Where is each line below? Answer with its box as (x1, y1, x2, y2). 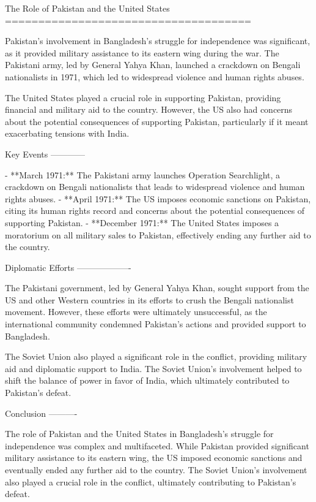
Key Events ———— (5, 147, 85, 160)
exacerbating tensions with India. (5, 127, 130, 140)
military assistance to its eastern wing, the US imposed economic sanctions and (5, 451, 303, 464)
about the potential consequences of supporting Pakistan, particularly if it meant (5, 115, 309, 127)
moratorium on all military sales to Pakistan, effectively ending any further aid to (5, 228, 311, 241)
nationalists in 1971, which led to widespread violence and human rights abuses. (5, 70, 304, 83)
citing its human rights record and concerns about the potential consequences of (5, 204, 305, 217)
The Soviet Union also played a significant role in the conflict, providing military (5, 350, 307, 363)
